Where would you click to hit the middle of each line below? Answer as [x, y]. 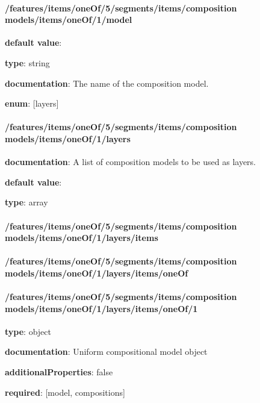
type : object [28, 331]
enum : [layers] [32, 103]
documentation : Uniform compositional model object [106, 351]
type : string [27, 62]
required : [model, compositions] [65, 392]
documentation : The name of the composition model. [107, 83]
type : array [26, 202]
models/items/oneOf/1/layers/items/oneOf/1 [101, 308]
